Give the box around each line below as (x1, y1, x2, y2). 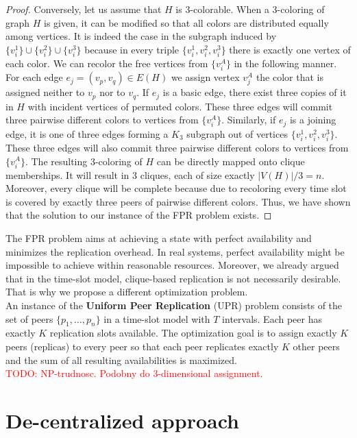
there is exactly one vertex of (229, 42, 351, 56)
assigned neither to (5, 85, 85, 99)
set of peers (5, 311, 53, 326)
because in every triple (84, 42, 180, 56)
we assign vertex (171, 70, 240, 84)
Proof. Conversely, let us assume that (5, 2, 162, 16)
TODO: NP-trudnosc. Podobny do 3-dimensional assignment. (5, 366, 263, 380)
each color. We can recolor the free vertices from (5, 56, 208, 70)
